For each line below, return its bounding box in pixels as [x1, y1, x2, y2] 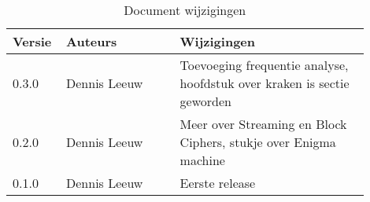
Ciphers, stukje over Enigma [179, 133, 336, 151]
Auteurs [66, 32, 117, 50]
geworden [179, 92, 231, 110]
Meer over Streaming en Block [179, 115, 347, 133]
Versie [13, 32, 52, 50]
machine [179, 151, 225, 169]
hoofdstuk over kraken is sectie [179, 74, 350, 92]
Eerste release [179, 174, 256, 192]
